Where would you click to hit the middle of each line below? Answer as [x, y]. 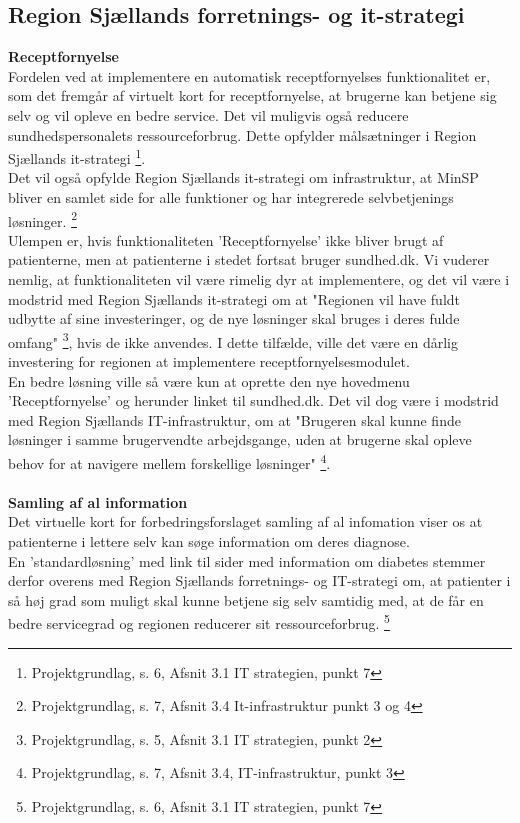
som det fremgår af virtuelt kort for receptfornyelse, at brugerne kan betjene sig [252, 95]
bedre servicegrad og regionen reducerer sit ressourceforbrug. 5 [199, 622]
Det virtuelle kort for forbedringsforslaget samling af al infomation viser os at [245, 521]
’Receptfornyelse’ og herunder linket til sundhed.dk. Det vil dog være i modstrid [253, 400]
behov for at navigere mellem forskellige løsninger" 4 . [169, 461]
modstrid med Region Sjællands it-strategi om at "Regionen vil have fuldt [234, 298]
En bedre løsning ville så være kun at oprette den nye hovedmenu [209, 380]
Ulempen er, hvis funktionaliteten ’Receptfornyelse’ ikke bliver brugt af [226, 239]
